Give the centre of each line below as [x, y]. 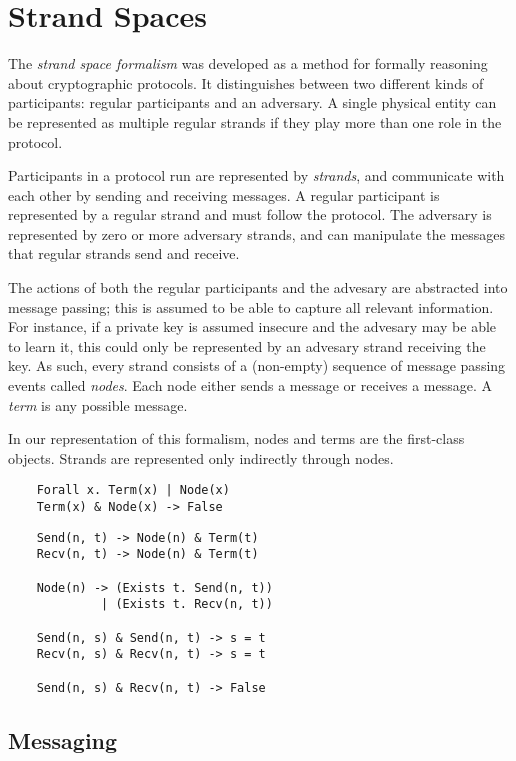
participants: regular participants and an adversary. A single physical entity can [252, 102]
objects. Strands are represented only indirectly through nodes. [201, 457]
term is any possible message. [98, 404]
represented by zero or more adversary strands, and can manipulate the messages [257, 233]
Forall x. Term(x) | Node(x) [133, 490]
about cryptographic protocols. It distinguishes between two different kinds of [246, 82]
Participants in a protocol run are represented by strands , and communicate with [256, 175]
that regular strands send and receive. [124, 253]
